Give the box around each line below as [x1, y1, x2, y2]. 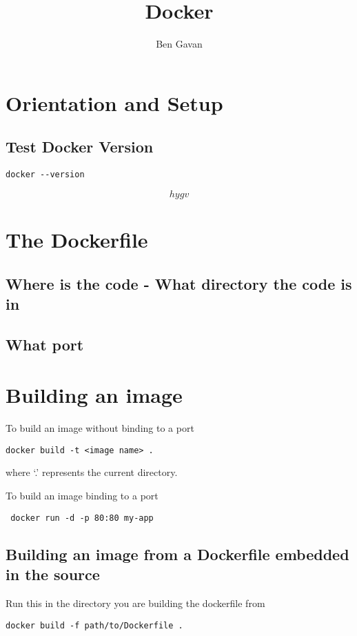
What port [6, 333, 84, 355]
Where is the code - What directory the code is [6, 272, 352, 294]
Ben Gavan [156, 37, 203, 51]
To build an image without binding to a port [6, 421, 194, 435]
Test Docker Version [6, 136, 154, 157]
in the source [6, 564, 100, 585]
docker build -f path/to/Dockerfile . [6, 620, 183, 630]
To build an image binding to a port [6, 488, 159, 503]
